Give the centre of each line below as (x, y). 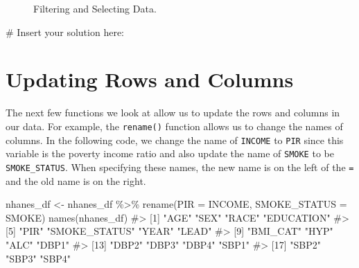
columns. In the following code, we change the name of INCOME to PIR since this (175, 140)
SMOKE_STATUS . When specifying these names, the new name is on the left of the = (180, 167)
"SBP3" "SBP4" (38, 258)
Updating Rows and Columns (150, 79)
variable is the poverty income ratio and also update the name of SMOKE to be (170, 153)
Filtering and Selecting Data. (95, 8)
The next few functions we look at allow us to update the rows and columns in (173, 113)
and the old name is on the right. (76, 180)
